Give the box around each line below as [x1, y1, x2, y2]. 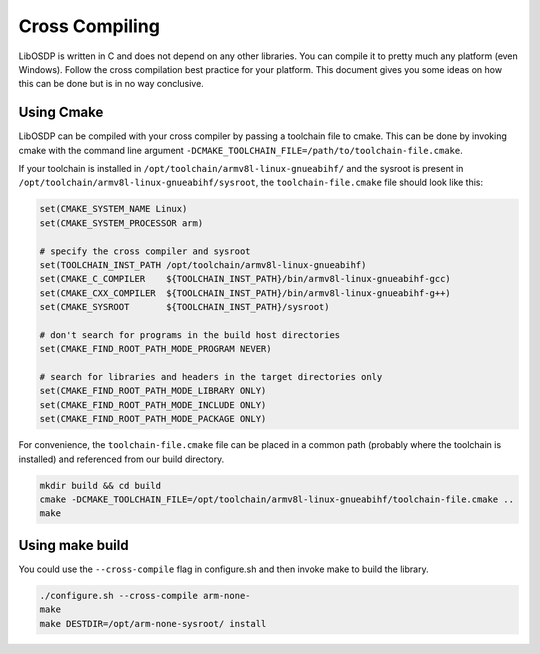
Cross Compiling [18, 15, 160, 37]
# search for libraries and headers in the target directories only [39, 371, 383, 383]
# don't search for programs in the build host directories [39, 329, 341, 340]
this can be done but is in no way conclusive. [18, 78, 204, 90]
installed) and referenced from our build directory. [18, 453, 225, 465]
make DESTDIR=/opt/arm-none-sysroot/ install [39, 618, 267, 629]
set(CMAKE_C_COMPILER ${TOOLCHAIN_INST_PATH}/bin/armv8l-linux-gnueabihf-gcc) [39, 273, 452, 285]
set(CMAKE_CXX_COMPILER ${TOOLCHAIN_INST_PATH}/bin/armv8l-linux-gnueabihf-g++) [39, 287, 452, 299]
